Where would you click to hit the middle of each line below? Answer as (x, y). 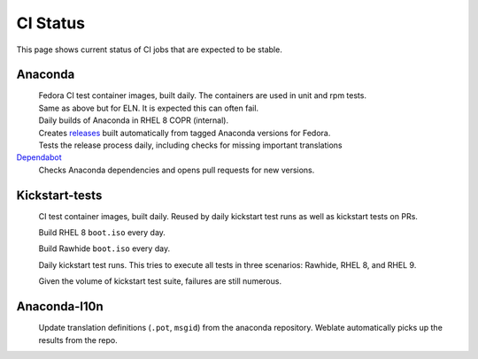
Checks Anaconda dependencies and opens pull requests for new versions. (177, 170)
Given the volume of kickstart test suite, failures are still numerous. (160, 281)
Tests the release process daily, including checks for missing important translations (190, 145)
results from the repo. (78, 340)
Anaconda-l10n (60, 306)
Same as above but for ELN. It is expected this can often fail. (149, 108)
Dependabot (39, 157)
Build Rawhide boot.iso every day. (104, 248)
